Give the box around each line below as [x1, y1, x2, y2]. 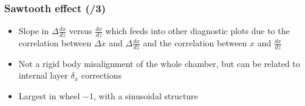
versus [69, 24, 92, 37]
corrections [81, 69, 122, 82]
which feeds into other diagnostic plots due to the [105, 24, 290, 37]
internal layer [18, 69, 68, 82]
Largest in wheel [18, 90, 80, 102]
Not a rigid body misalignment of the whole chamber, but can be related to [18, 57, 300, 69]
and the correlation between [143, 37, 247, 49]
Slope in [18, 24, 49, 37]
